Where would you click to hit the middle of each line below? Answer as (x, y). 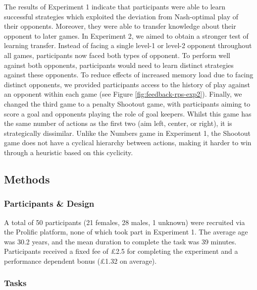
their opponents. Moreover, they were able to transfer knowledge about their (120, 26)
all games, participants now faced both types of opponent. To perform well (117, 55)
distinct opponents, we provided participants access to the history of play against (127, 84)
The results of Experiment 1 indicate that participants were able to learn (115, 6)
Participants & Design (49, 203)
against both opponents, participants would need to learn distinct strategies (119, 65)
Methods (27, 179)
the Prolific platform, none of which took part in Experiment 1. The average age (126, 232)
